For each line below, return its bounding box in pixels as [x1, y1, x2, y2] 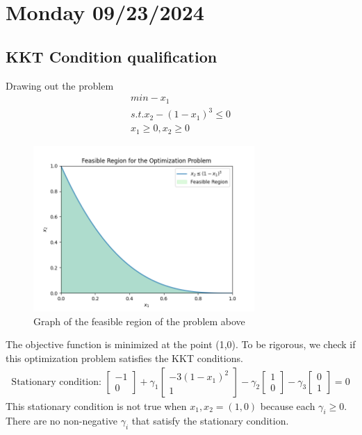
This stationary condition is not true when [6, 398, 187, 413]
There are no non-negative [6, 413, 118, 428]
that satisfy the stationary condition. [131, 413, 289, 428]
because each [260, 398, 315, 413]
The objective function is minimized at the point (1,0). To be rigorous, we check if [6, 337, 356, 352]
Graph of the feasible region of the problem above [33, 313, 245, 328]
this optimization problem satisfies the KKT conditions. [6, 350, 243, 365]
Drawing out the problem [6, 78, 114, 92]
